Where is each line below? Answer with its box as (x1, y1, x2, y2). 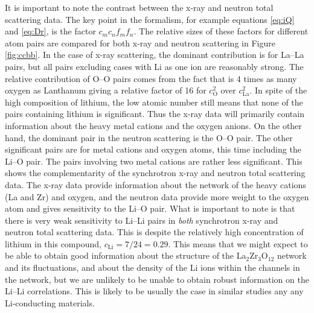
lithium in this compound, (5, 237, 101, 250)
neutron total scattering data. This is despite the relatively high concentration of (5, 226, 304, 238)
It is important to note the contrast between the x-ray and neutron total (5, 1, 274, 13)
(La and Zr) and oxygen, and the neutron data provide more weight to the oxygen (5, 190, 309, 203)
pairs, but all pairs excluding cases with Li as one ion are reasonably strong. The (5, 60, 304, 72)
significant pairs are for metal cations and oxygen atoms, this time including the (5, 143, 301, 156)
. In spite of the (249, 84, 307, 96)
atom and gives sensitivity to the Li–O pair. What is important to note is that (5, 202, 295, 215)
